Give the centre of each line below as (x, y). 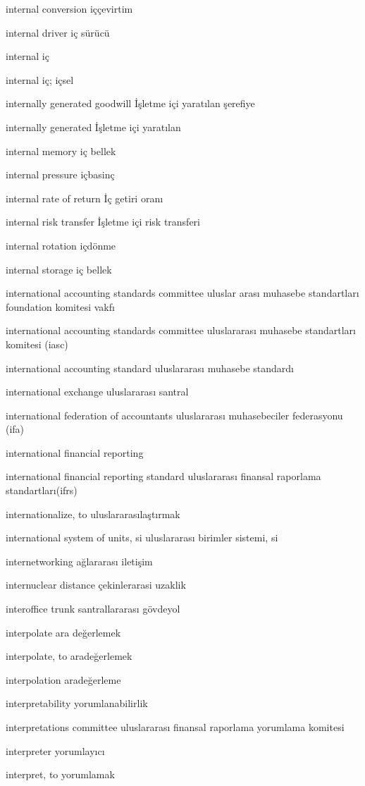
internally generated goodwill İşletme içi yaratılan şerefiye (130, 103)
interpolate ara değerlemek (63, 632)
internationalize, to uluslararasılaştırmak (93, 514)
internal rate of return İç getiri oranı (85, 198)
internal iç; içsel (40, 79)
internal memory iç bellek (61, 151)
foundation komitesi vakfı (60, 306)
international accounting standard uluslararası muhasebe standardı (150, 368)
